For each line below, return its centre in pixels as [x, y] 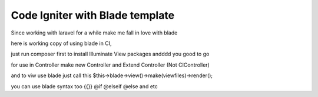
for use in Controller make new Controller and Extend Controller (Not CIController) [110, 65]
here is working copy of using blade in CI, [61, 43]
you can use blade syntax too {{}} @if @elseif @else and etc [85, 86]
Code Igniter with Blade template [93, 15]
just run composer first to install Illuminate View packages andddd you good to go [110, 54]
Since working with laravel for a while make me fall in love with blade [94, 33]
